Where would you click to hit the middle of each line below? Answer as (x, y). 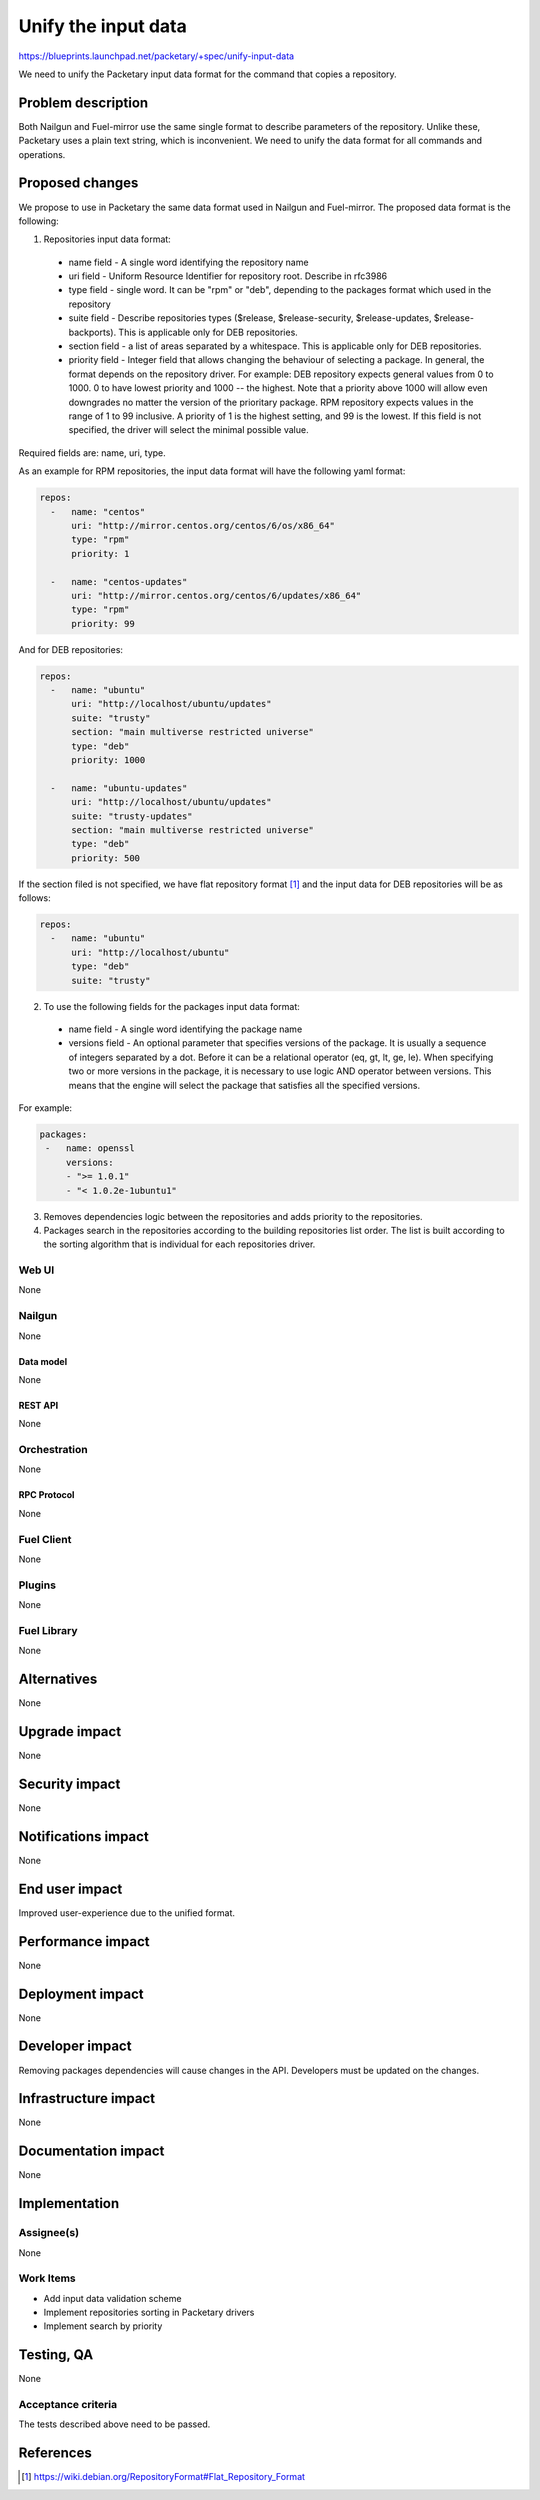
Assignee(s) (49, 2233)
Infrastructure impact (87, 2098)
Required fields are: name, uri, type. (92, 452)
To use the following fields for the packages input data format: (171, 1006)
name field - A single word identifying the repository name (188, 262)
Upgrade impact (70, 1731)
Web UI (36, 1270)
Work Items (47, 2278)
